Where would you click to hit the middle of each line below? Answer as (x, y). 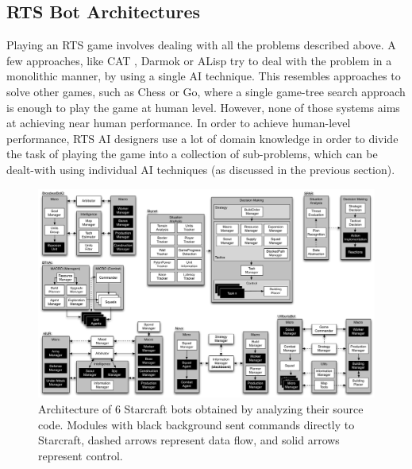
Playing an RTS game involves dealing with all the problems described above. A (201, 45)
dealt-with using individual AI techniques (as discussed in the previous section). (201, 169)
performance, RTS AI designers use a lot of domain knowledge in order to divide (202, 138)
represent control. (81, 455)
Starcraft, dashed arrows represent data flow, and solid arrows (189, 440)
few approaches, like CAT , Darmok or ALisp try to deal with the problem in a (199, 60)
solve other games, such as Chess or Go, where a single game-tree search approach (206, 91)
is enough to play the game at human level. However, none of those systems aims (203, 107)
